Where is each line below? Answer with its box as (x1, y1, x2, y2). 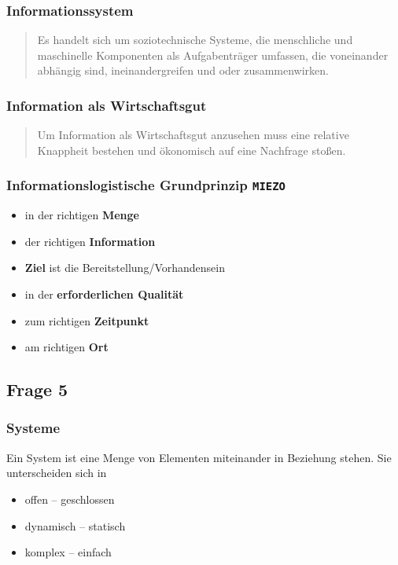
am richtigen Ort (24, 339, 109, 355)
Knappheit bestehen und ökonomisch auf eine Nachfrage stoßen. (37, 141, 346, 158)
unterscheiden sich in (6, 464, 107, 481)
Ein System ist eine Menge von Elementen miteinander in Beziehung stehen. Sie (6, 449, 392, 465)
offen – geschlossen (24, 490, 115, 507)
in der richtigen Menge (24, 207, 139, 223)
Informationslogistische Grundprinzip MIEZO (6, 175, 286, 195)
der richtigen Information (24, 233, 156, 249)
